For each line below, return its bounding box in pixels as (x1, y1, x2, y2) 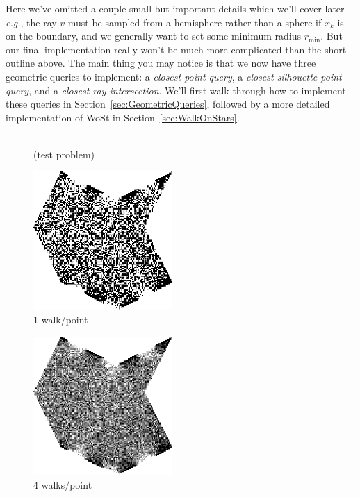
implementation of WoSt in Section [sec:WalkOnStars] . (6, 110, 240, 124)
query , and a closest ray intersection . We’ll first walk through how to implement (6, 83, 346, 97)
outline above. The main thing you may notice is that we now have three (6, 56, 316, 70)
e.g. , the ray (6, 15, 57, 29)
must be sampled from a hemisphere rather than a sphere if (67, 15, 322, 29)
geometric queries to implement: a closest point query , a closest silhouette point (6, 69, 342, 83)
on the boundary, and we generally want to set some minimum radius (6, 28, 302, 43)
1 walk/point (33, 312, 88, 327)
